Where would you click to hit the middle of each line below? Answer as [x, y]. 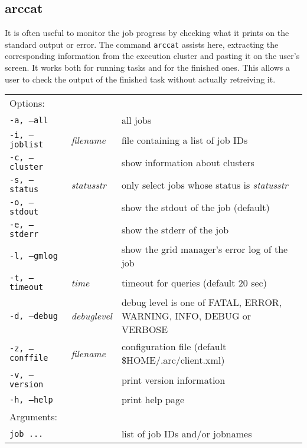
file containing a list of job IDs [184, 140]
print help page [153, 400]
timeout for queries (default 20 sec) [194, 282]
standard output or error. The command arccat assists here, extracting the [142, 44]
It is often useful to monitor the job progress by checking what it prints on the [147, 33]
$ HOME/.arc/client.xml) [173, 360]
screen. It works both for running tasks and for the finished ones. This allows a [148, 67]
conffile [29, 358]
